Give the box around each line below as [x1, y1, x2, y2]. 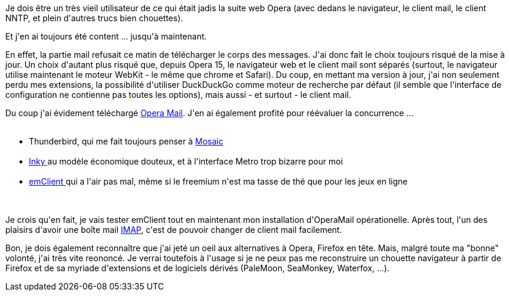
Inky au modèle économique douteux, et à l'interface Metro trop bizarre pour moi [29, 156, 343, 166]
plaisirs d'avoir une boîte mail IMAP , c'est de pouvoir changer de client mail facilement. [5, 225, 342, 235]
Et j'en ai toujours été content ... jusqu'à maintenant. [5, 31, 207, 41]
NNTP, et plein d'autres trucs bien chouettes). [5, 13, 183, 23]
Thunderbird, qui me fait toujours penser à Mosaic [29, 136, 223, 146]
